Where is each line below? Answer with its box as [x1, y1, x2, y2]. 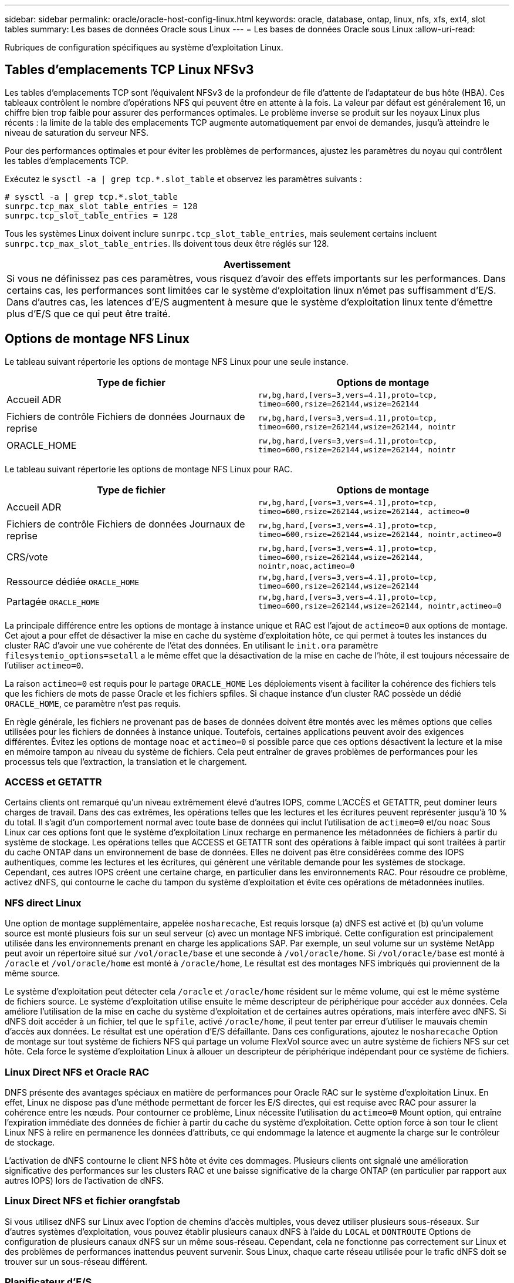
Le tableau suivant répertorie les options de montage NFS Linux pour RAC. [5, 464, 293, 474]
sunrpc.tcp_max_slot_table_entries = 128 [5, 201, 198, 211]
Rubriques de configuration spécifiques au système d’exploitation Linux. [5, 42, 283, 52]
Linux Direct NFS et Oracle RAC [5, 1066, 150, 1078]
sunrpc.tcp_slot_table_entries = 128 [5, 210, 178, 220]
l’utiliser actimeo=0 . [5, 660, 84, 670]
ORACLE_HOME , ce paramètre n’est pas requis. [5, 698, 181, 708]
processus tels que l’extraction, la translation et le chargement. [5, 756, 247, 767]
